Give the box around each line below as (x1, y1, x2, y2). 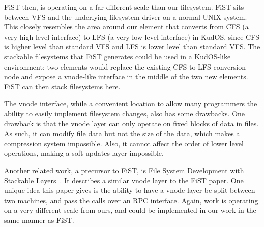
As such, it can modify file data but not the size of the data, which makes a (4, 128, 240, 139)
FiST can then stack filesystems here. (4, 81, 121, 91)
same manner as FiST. (4, 214, 74, 225)
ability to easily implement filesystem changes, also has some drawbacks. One (4, 108, 245, 118)
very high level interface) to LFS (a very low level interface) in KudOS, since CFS (4, 31, 260, 42)
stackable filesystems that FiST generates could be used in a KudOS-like (4, 51, 231, 61)
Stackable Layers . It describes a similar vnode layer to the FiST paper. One (4, 175, 244, 185)
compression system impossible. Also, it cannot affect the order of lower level (4, 138, 244, 148)
